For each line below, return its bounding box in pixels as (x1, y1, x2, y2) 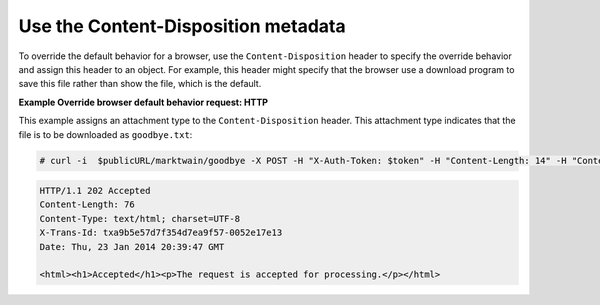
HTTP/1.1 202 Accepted (39, 185, 151, 197)
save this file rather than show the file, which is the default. (18, 78, 262, 90)
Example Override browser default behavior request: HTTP (18, 96, 269, 108)
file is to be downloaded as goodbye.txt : (18, 128, 193, 140)
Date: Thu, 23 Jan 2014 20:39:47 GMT (39, 241, 225, 252)
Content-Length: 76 (39, 199, 135, 210)
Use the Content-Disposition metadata (18, 15, 346, 37)
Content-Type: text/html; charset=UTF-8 (39, 213, 240, 224)
